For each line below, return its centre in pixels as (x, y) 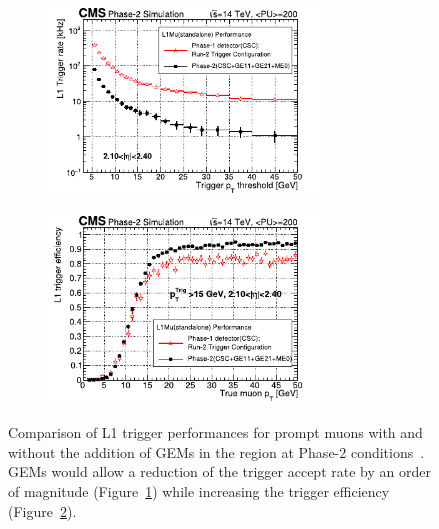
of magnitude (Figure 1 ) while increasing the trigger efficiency (199, 490)
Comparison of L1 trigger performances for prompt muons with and (215, 432)
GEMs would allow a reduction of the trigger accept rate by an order (219, 471)
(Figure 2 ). (42, 510)
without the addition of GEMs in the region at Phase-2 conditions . (216, 451)
